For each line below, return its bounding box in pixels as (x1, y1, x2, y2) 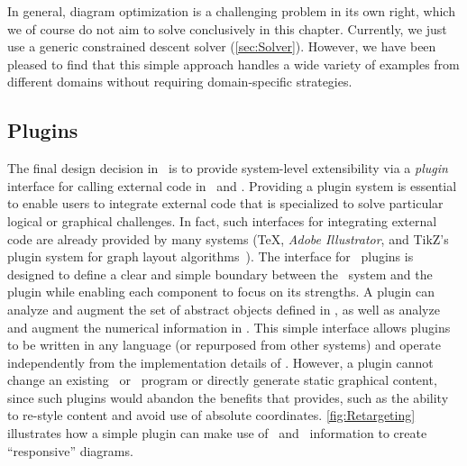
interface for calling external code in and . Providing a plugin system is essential (7, 176, 457, 195)
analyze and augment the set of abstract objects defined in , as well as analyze (7, 299, 440, 318)
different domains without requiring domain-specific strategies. (7, 72, 353, 91)
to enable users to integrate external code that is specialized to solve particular (7, 194, 444, 213)
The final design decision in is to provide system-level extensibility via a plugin (7, 159, 448, 178)
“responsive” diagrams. (7, 441, 133, 460)
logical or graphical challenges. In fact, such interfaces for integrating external (7, 211, 437, 230)
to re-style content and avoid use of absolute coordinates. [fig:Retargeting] (7, 406, 416, 425)
